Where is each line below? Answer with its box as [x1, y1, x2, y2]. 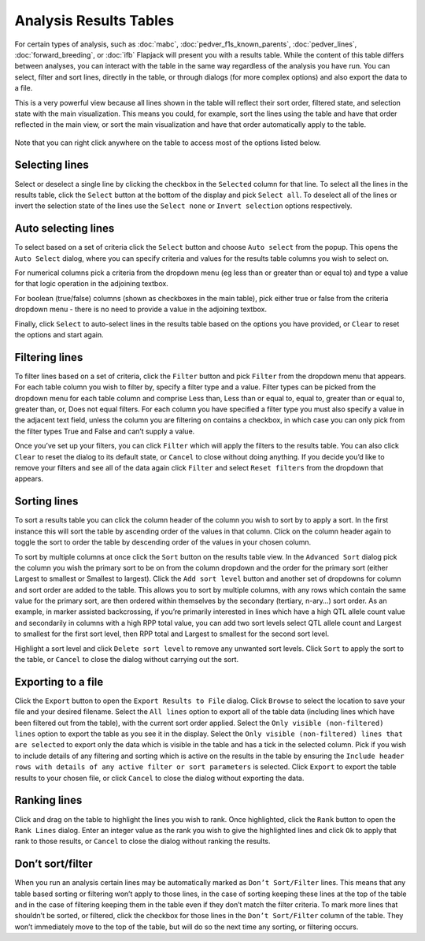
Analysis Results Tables [14, 12, 175, 29]
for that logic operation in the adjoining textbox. [14, 279, 168, 288]
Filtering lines [14, 351, 83, 364]
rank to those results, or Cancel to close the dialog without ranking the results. [14, 836, 271, 846]
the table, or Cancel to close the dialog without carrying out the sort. [14, 655, 239, 664]
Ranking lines [14, 794, 83, 807]
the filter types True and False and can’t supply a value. [14, 426, 195, 436]
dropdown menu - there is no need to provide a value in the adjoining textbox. [14, 304, 268, 314]
